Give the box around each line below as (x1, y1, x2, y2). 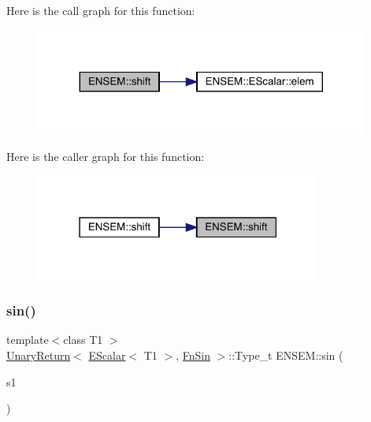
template (6, 331, 49, 348)
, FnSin (176, 346, 210, 363)
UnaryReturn (6, 346, 71, 363)
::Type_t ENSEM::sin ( (228, 346, 343, 363)
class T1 (63, 331, 103, 348)
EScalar (88, 346, 126, 363)
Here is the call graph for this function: (6, 2, 195, 18)
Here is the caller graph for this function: (6, 148, 205, 164)
